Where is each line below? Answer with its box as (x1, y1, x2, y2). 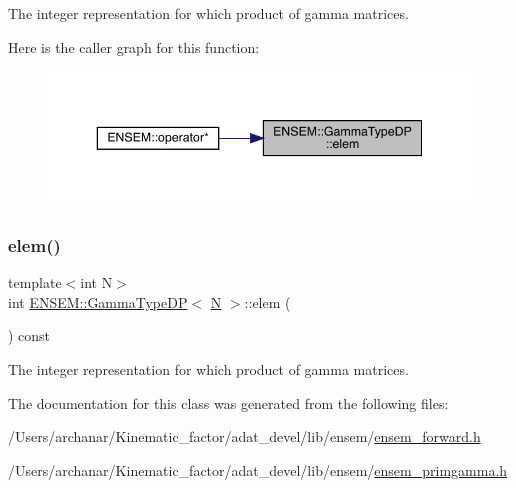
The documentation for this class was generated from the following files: (8, 392, 449, 413)
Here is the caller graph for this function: (8, 36, 260, 57)
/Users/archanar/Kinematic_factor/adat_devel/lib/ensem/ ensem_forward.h (8, 426, 481, 447)
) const (8, 325, 51, 346)
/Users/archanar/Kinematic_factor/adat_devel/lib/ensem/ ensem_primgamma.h (8, 459, 508, 480)
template (8, 272, 62, 293)
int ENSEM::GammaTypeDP (8, 291, 188, 312)
